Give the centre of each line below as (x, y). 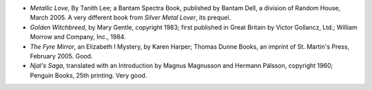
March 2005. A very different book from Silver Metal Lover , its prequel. (130, 18)
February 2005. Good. (61, 56)
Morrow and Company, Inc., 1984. (78, 37)
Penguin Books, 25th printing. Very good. (89, 75)
